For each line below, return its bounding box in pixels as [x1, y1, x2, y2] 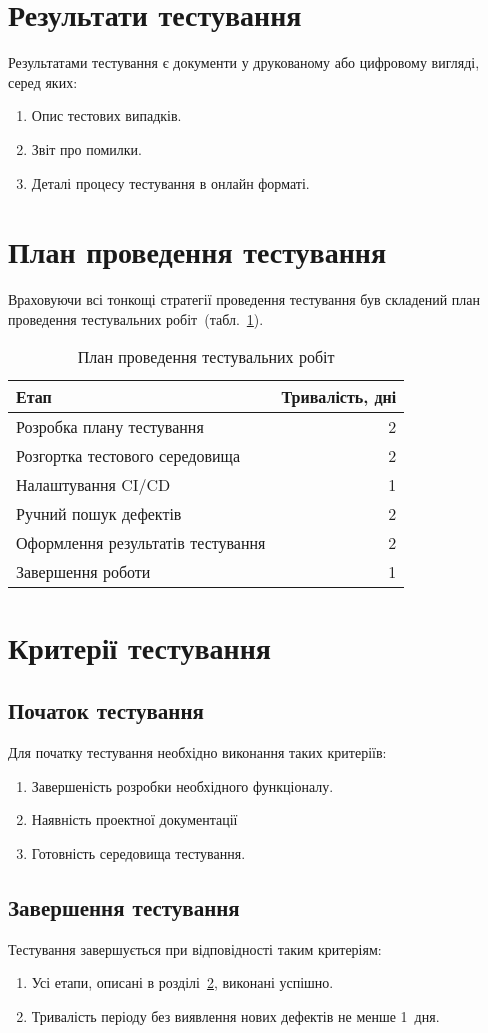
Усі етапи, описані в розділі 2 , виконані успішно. [31, 972, 334, 993]
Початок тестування [8, 695, 204, 726]
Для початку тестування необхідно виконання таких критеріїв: [8, 741, 387, 762]
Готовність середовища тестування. [31, 842, 246, 863]
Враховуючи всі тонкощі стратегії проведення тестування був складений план [8, 289, 481, 310]
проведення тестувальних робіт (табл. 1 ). [8, 308, 264, 329]
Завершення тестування [8, 891, 240, 922]
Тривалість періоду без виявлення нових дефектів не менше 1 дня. [31, 1005, 440, 1026]
